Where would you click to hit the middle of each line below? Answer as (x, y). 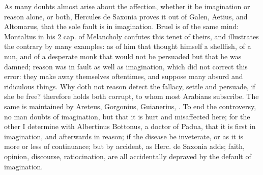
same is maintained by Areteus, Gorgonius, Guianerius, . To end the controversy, (130, 106)
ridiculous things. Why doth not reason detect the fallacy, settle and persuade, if (130, 86)
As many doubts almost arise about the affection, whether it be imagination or (127, 6)
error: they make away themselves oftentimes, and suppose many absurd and (124, 76)
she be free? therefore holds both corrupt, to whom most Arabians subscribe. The (131, 96)
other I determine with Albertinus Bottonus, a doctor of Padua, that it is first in (130, 126)
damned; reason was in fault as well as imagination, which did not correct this (126, 66)
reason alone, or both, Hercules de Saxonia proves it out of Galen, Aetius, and (126, 16)
